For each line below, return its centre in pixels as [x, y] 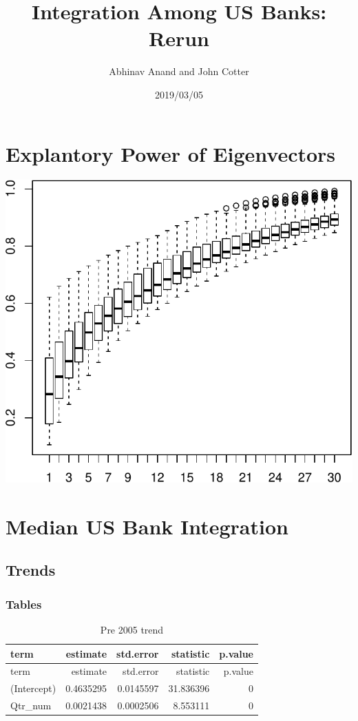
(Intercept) [33, 688]
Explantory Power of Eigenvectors [171, 153]
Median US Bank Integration [147, 526]
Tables [24, 604]
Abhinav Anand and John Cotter [179, 71]
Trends [31, 570]
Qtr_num [31, 706]
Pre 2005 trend [132, 629]
